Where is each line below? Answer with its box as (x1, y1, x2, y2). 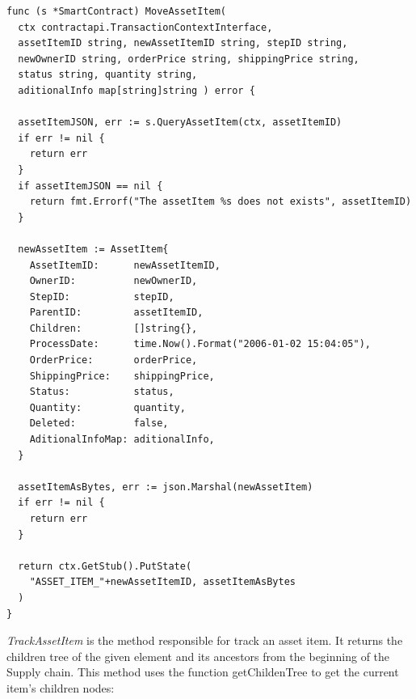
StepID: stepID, (29, 290, 174, 303)
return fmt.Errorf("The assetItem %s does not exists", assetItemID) (29, 196, 412, 208)
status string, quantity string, (18, 69, 198, 81)
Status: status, (29, 386, 174, 398)
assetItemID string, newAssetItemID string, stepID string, (18, 37, 348, 49)
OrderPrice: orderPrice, (29, 354, 198, 366)
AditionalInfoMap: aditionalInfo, (29, 434, 215, 446)
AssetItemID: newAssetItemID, (29, 259, 221, 271)
